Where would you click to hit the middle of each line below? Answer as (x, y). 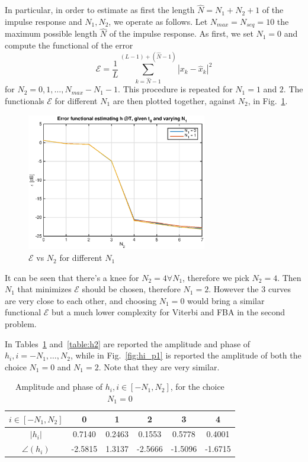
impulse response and (44, 21)
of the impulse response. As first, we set (181, 33)
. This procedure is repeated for (175, 89)
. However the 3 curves (250, 289)
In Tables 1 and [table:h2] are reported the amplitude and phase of (128, 343)
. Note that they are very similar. (159, 366)
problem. (21, 324)
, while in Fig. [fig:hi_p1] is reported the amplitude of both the (186, 355)
